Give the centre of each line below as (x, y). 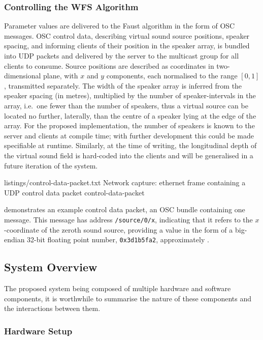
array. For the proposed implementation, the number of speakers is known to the (129, 125)
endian (14, 239)
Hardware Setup (38, 331)
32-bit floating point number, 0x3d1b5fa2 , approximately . (118, 239)
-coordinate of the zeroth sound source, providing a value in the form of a (119, 229)
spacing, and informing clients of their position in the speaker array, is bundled (127, 46)
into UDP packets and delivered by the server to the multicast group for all (122, 55)
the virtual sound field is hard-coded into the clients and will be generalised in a (129, 155)
